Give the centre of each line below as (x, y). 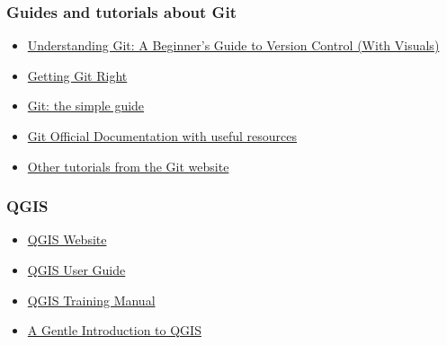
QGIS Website (67, 239)
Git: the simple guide (86, 106)
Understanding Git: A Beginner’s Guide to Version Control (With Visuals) (233, 45)
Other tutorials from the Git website (128, 166)
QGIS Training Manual (91, 300)
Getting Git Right (77, 75)
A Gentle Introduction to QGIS (114, 330)
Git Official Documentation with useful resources (162, 136)
